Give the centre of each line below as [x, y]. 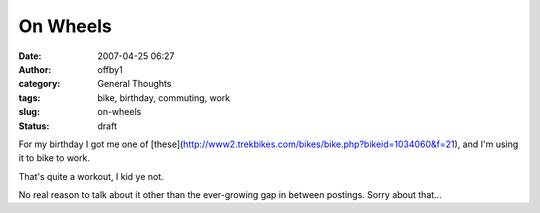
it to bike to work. [54, 158]
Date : [30, 56]
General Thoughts [134, 84]
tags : [29, 97]
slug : [29, 112]
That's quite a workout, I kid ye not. [91, 176]
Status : [34, 126]
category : [39, 84]
